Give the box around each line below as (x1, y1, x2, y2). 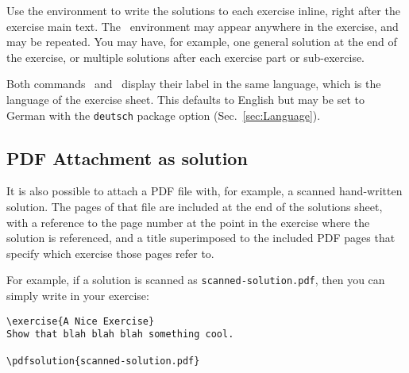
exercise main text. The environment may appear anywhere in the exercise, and (6, 17, 399, 34)
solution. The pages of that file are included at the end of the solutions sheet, (6, 198, 383, 215)
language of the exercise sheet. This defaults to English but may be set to (6, 90, 365, 107)
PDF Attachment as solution (6, 145, 248, 170)
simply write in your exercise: (6, 287, 149, 304)
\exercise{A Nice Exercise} (6, 315, 155, 327)
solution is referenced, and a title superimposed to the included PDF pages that (6, 229, 395, 246)
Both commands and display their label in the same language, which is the (6, 75, 381, 92)
